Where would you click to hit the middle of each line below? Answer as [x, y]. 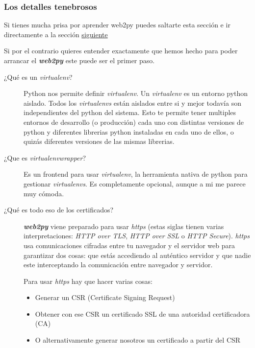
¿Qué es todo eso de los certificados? [59, 210]
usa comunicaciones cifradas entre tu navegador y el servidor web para [129, 245]
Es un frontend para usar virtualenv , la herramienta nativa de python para [136, 174]
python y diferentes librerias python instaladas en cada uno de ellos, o [129, 131]
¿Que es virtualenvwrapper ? [45, 157]
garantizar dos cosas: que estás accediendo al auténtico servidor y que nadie [137, 255]
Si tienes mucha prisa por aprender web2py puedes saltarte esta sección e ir [117, 25]
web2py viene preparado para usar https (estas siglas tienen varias [124, 226]
